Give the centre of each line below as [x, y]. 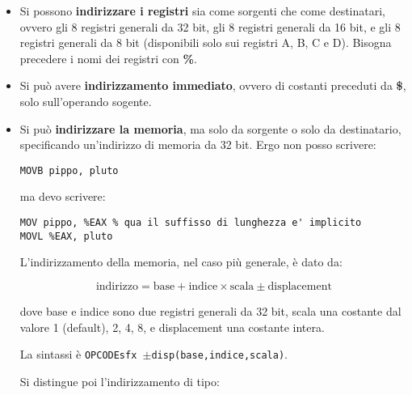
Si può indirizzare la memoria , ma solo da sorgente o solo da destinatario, [210, 128]
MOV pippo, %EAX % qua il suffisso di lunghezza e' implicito [191, 223]
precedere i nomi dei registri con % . [108, 58]
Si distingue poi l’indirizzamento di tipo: [120, 381]
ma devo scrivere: [63, 196]
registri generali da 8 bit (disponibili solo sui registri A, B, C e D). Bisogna [206, 42]
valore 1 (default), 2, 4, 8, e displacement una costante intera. [172, 327]
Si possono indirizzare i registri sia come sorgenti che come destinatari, [203, 11]
